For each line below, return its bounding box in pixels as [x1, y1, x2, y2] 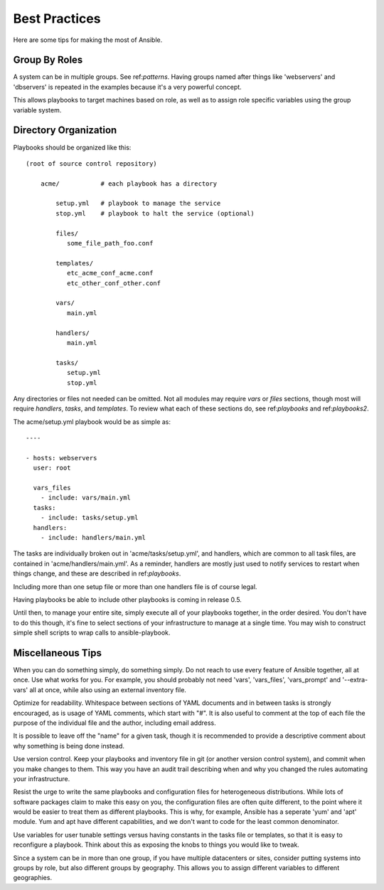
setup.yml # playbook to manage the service [55, 199, 221, 208]
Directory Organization [13, 125, 117, 137]
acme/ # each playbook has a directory [40, 179, 217, 188]
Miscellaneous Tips [13, 647, 102, 659]
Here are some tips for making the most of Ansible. [13, 36, 163, 44]
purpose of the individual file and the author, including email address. [13, 719, 216, 727]
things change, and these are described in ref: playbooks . [13, 569, 181, 578]
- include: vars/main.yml [40, 494, 132, 502]
